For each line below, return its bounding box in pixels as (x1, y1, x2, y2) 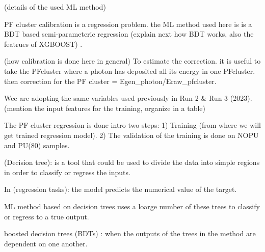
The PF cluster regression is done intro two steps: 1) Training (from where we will (4, 120, 261, 130)
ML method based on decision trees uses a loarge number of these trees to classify (4, 201, 260, 211)
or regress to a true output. (4, 211, 89, 221)
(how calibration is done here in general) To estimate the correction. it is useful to (4, 55, 261, 66)
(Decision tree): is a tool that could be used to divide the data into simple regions (4, 157, 260, 167)
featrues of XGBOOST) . (4, 38, 83, 49)
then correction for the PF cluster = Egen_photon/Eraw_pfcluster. (4, 75, 217, 86)
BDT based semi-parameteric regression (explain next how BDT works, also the (4, 29, 254, 39)
